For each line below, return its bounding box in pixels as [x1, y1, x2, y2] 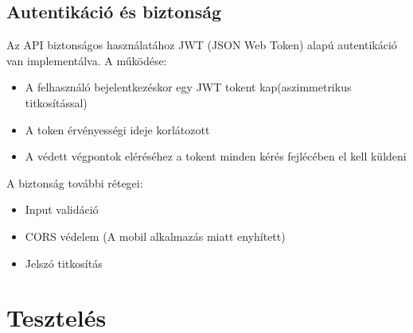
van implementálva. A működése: [6, 52, 167, 68]
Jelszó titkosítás [25, 254, 103, 271]
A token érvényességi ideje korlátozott [25, 121, 210, 137]
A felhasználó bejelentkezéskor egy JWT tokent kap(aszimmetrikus [25, 79, 352, 95]
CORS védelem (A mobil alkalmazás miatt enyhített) [25, 227, 286, 244]
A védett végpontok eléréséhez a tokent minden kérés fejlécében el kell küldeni [25, 148, 407, 165]
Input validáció [25, 201, 99, 218]
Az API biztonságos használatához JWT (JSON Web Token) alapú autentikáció [6, 37, 397, 53]
